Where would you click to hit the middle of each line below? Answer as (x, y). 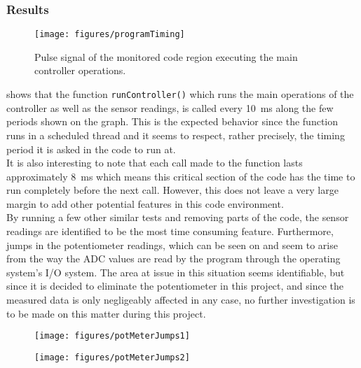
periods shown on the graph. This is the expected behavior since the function (172, 121)
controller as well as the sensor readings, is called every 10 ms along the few (170, 107)
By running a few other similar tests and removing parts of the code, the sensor (178, 217)
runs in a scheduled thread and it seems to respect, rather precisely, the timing (176, 135)
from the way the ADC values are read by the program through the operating (173, 259)
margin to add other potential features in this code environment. (145, 203)
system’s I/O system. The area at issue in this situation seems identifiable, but (176, 272)
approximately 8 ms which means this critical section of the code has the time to (181, 176)
